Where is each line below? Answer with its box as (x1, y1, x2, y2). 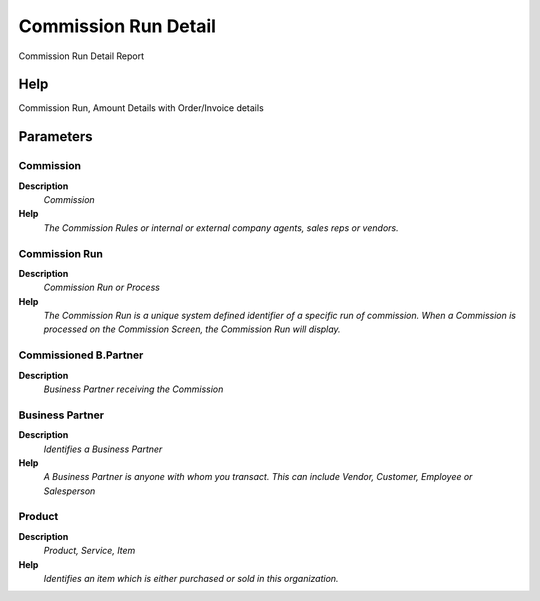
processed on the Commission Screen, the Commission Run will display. (43, 323, 341, 335)
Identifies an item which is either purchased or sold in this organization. (43, 573, 339, 585)
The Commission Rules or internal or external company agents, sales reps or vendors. (43, 221, 399, 234)
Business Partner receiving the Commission (43, 383, 224, 395)
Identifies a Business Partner (43, 443, 163, 455)
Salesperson (43, 485, 96, 497)
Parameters (18, 128, 93, 145)
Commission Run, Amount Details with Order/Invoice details (18, 102, 264, 114)
